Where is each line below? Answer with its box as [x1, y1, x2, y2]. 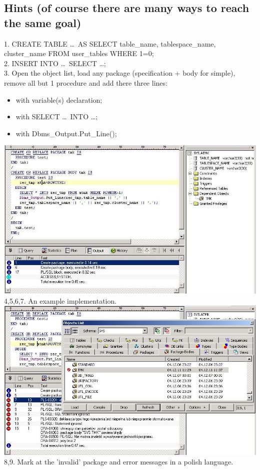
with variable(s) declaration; [15, 94, 102, 105]
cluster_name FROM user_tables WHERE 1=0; [4, 48, 154, 59]
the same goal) [4, 15, 81, 30]
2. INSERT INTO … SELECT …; [4, 58, 106, 68]
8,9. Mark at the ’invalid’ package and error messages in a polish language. [4, 456, 233, 467]
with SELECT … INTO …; [15, 111, 98, 122]
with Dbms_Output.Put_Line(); [15, 128, 117, 138]
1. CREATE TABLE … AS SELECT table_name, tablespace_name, [4, 38, 216, 49]
